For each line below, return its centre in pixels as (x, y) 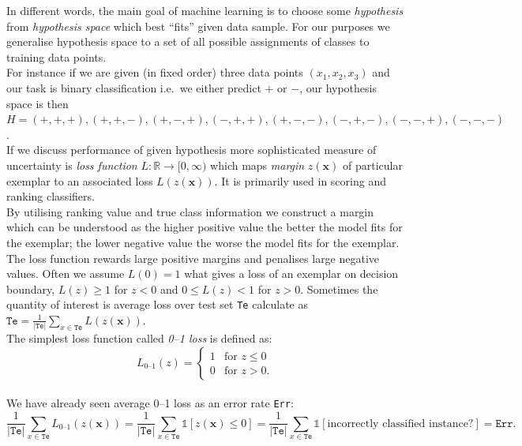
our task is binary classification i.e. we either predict (134, 87)
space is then (38, 103)
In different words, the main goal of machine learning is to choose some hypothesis (205, 10)
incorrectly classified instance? (400, 424)
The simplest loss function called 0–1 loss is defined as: (139, 338)
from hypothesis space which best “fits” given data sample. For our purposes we (198, 26)
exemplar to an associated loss (80, 180)
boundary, (31, 289)
